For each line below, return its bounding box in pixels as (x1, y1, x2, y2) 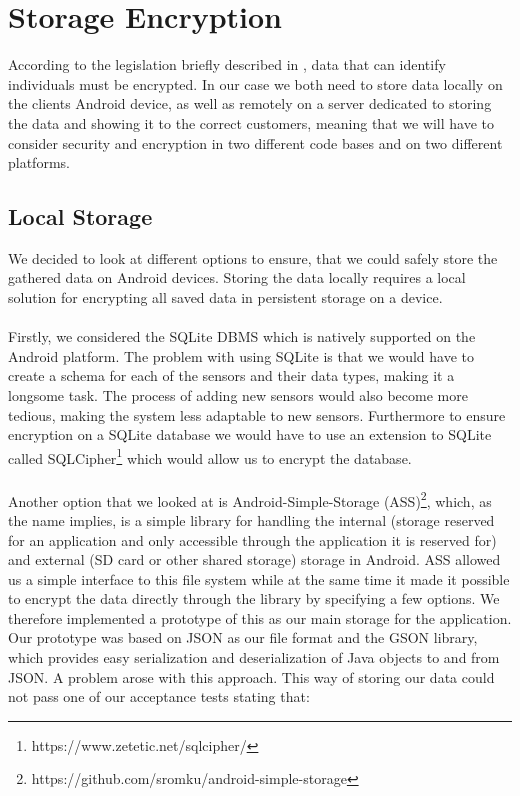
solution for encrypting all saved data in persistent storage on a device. (8, 287, 443, 308)
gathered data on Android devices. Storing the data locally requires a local (8, 267, 466, 288)
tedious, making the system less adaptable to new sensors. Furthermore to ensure (8, 404, 506, 425)
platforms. (8, 152, 70, 173)
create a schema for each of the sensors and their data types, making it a (8, 365, 455, 386)
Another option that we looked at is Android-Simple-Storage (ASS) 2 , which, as (8, 487, 492, 511)
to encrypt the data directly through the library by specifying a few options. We (8, 588, 500, 609)
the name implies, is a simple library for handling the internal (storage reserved (8, 509, 495, 530)
